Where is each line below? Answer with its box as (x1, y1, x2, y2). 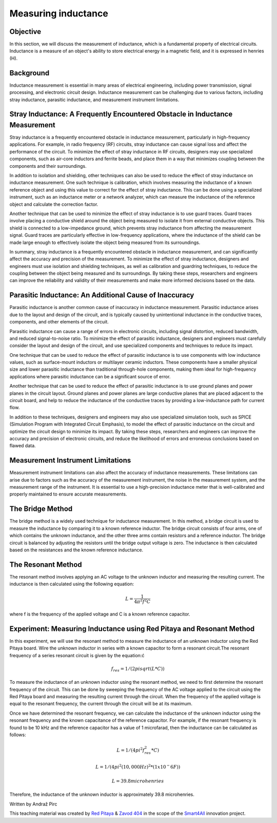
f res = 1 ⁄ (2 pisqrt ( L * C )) (111, 665, 165, 673)
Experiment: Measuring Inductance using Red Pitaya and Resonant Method (9, 624, 255, 633)
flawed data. (9, 443, 36, 449)
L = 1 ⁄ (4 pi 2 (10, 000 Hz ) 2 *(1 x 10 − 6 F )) (95, 763, 181, 770)
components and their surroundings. (9, 163, 87, 169)
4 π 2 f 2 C (134, 598, 151, 605)
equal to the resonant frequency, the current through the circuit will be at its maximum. (9, 701, 192, 707)
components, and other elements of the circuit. (9, 319, 109, 325)
